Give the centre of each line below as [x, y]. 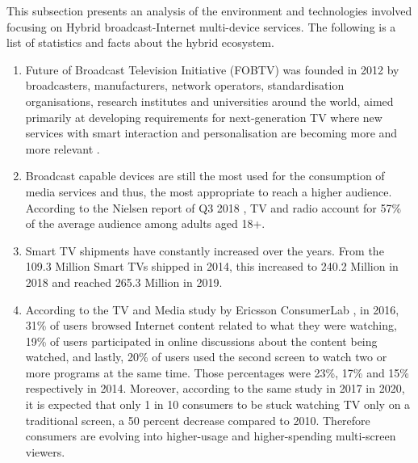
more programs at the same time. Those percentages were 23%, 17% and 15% [217, 372]
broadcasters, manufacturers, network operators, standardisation [185, 85]
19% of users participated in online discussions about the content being [201, 341]
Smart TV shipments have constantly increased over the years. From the [205, 250]
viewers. [45, 451]
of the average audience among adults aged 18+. [145, 223]
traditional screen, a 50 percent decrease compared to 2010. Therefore [198, 420]
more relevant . [63, 148]
